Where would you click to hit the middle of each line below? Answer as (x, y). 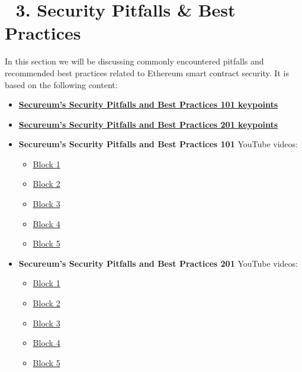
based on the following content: (61, 84)
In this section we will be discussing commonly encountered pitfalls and (134, 61)
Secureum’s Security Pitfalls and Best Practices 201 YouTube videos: (158, 263)
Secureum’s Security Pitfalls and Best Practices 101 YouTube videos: (158, 144)
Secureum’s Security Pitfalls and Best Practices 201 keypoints (148, 124)
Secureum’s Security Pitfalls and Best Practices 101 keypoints (148, 104)
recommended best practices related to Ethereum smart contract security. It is (147, 72)
